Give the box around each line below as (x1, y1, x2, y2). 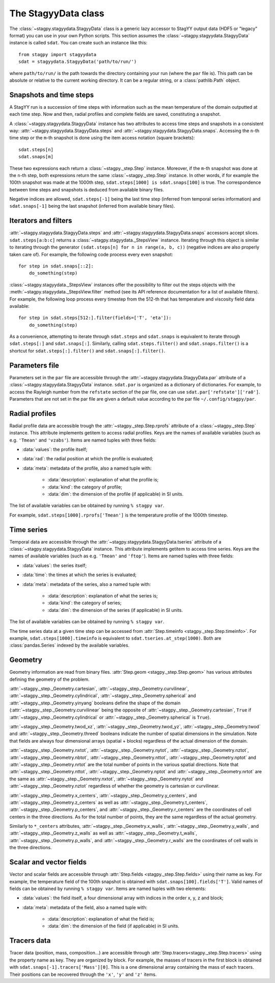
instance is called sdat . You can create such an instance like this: (9, 40, 148, 46)
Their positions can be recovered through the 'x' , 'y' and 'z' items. (9, 971, 157, 977)
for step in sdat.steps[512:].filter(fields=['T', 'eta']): (18, 315, 172, 321)
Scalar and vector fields (9, 858, 87, 867)
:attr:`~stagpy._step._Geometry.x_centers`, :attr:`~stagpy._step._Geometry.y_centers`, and (9, 792, 197, 798)
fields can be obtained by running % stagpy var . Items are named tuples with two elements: (9, 886, 206, 892)
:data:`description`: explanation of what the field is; (47, 916, 155, 922)
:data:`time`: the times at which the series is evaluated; (22, 572, 137, 578)
